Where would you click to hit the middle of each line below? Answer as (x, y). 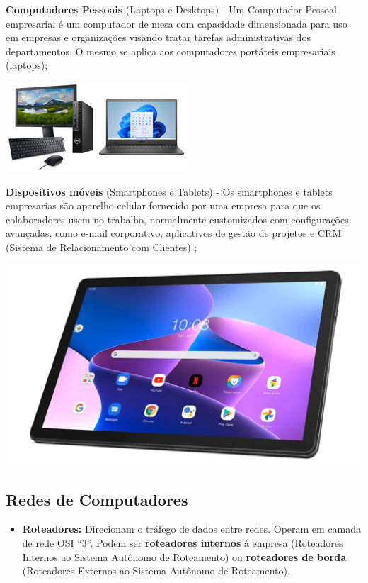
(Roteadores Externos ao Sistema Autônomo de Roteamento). (156, 571)
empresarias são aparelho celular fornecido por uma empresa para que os (163, 205)
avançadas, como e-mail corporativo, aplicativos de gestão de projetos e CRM (174, 233)
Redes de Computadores (97, 499)
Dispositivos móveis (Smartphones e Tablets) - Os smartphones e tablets (169, 191)
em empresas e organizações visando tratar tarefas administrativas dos (158, 37)
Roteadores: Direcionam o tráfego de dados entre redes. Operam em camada (192, 529)
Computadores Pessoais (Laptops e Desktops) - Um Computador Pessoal (171, 9)
